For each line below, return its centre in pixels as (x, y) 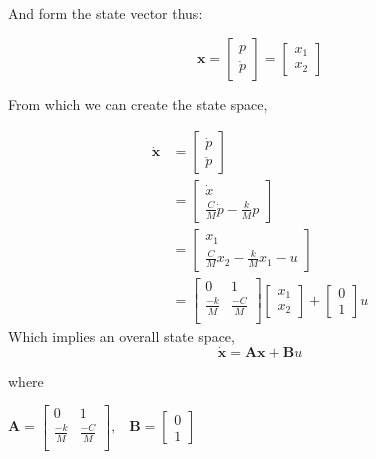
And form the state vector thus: (105, 13)
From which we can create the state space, (138, 103)
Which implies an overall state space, (121, 335)
